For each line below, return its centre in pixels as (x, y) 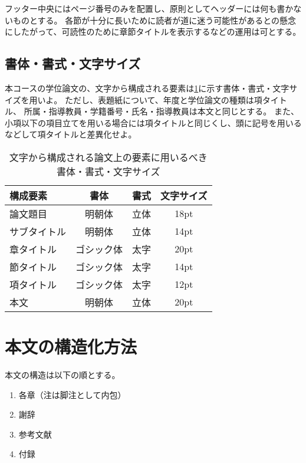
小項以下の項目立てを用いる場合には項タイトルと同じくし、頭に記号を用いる (153, 122)
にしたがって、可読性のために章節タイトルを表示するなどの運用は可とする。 (153, 32)
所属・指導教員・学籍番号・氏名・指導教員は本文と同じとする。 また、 (161, 111)
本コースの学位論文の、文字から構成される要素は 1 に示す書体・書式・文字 (147, 88)
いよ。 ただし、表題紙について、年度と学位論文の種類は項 (150, 99)
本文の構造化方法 (71, 347)
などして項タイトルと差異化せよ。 (71, 134)
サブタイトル (38, 231)
